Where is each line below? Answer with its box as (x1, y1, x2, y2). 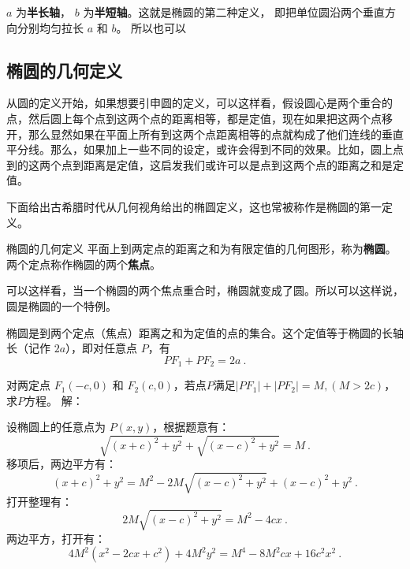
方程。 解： (24, 392, 84, 408)
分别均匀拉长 (17, 19, 84, 35)
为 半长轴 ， (16, 4, 72, 20)
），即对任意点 (65, 340, 138, 356)
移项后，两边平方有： (6, 456, 117, 472)
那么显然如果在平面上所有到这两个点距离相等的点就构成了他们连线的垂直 (28, 125, 404, 142)
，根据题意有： (152, 418, 230, 435)
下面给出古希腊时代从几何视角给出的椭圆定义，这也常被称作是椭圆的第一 (6, 198, 382, 214)
